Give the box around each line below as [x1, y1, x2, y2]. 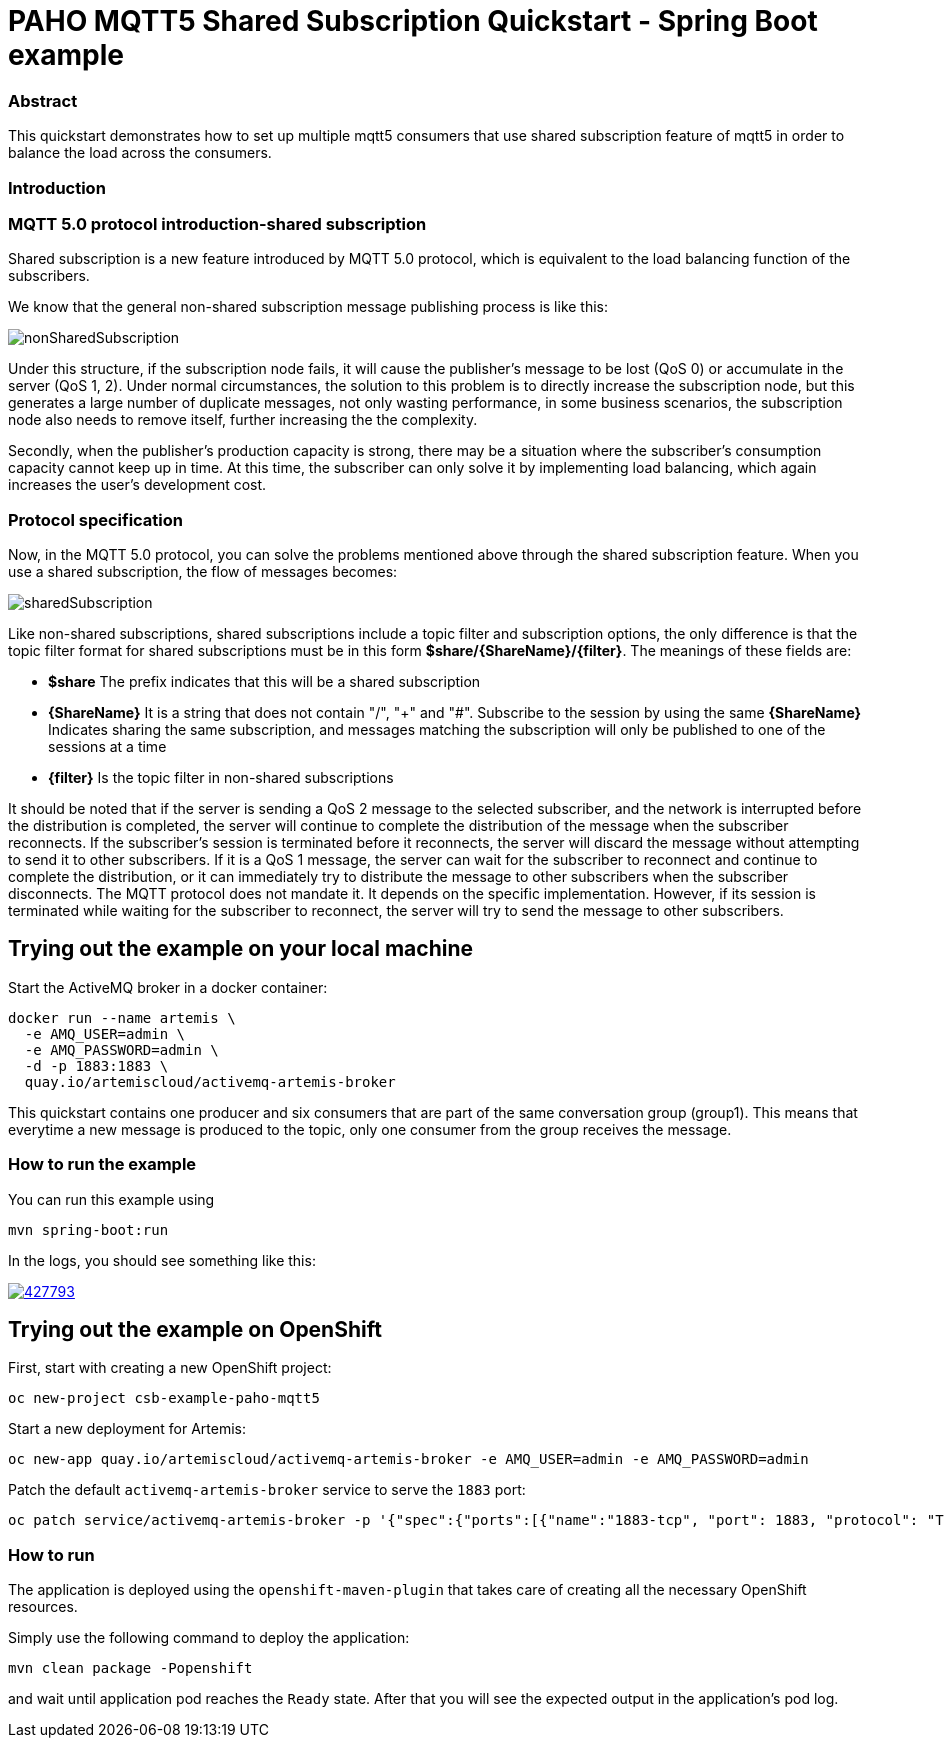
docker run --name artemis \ [8, 1009, 236, 1026]
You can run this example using [8, 1190, 215, 1208]
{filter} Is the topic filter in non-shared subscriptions [48, 769, 394, 786]
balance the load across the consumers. [8, 144, 272, 162]
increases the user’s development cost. [8, 476, 267, 494]
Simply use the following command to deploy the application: [8, 1629, 410, 1647]
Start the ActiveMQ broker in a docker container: [8, 978, 328, 996]
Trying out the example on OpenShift [8, 1317, 382, 1343]
